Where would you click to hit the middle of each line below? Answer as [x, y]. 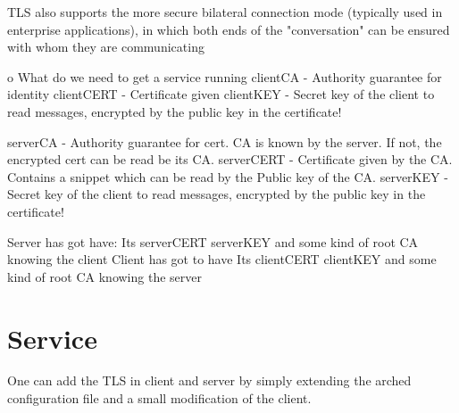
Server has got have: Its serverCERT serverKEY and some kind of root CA [213, 241]
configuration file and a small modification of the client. [159, 398]
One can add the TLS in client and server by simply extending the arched [209, 380]
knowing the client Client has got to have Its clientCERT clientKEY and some [222, 259]
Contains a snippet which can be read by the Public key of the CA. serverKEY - [228, 176]
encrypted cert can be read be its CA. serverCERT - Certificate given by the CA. [230, 159]
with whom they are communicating [106, 47]
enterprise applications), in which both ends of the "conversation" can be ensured [229, 29]
